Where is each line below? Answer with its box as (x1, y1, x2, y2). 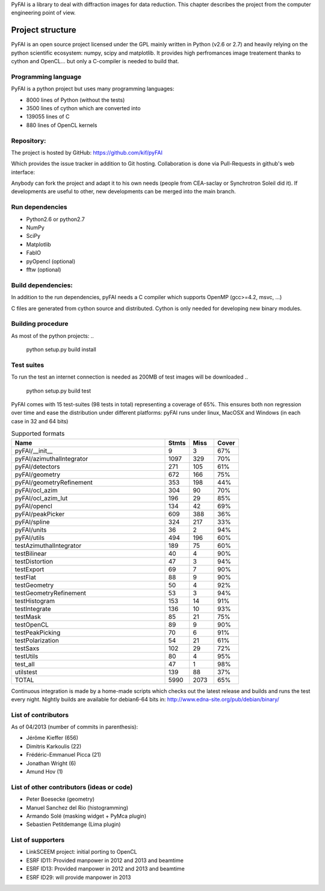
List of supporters (11, 836, 65, 844)
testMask (14, 612, 42, 621)
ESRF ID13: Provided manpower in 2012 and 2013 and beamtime (26, 865, 185, 872)
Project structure (11, 25, 76, 36)
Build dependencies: (11, 281, 73, 289)
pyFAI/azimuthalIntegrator (14, 455, 88, 463)
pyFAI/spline (14, 518, 51, 526)
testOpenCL (14, 620, 49, 629)
